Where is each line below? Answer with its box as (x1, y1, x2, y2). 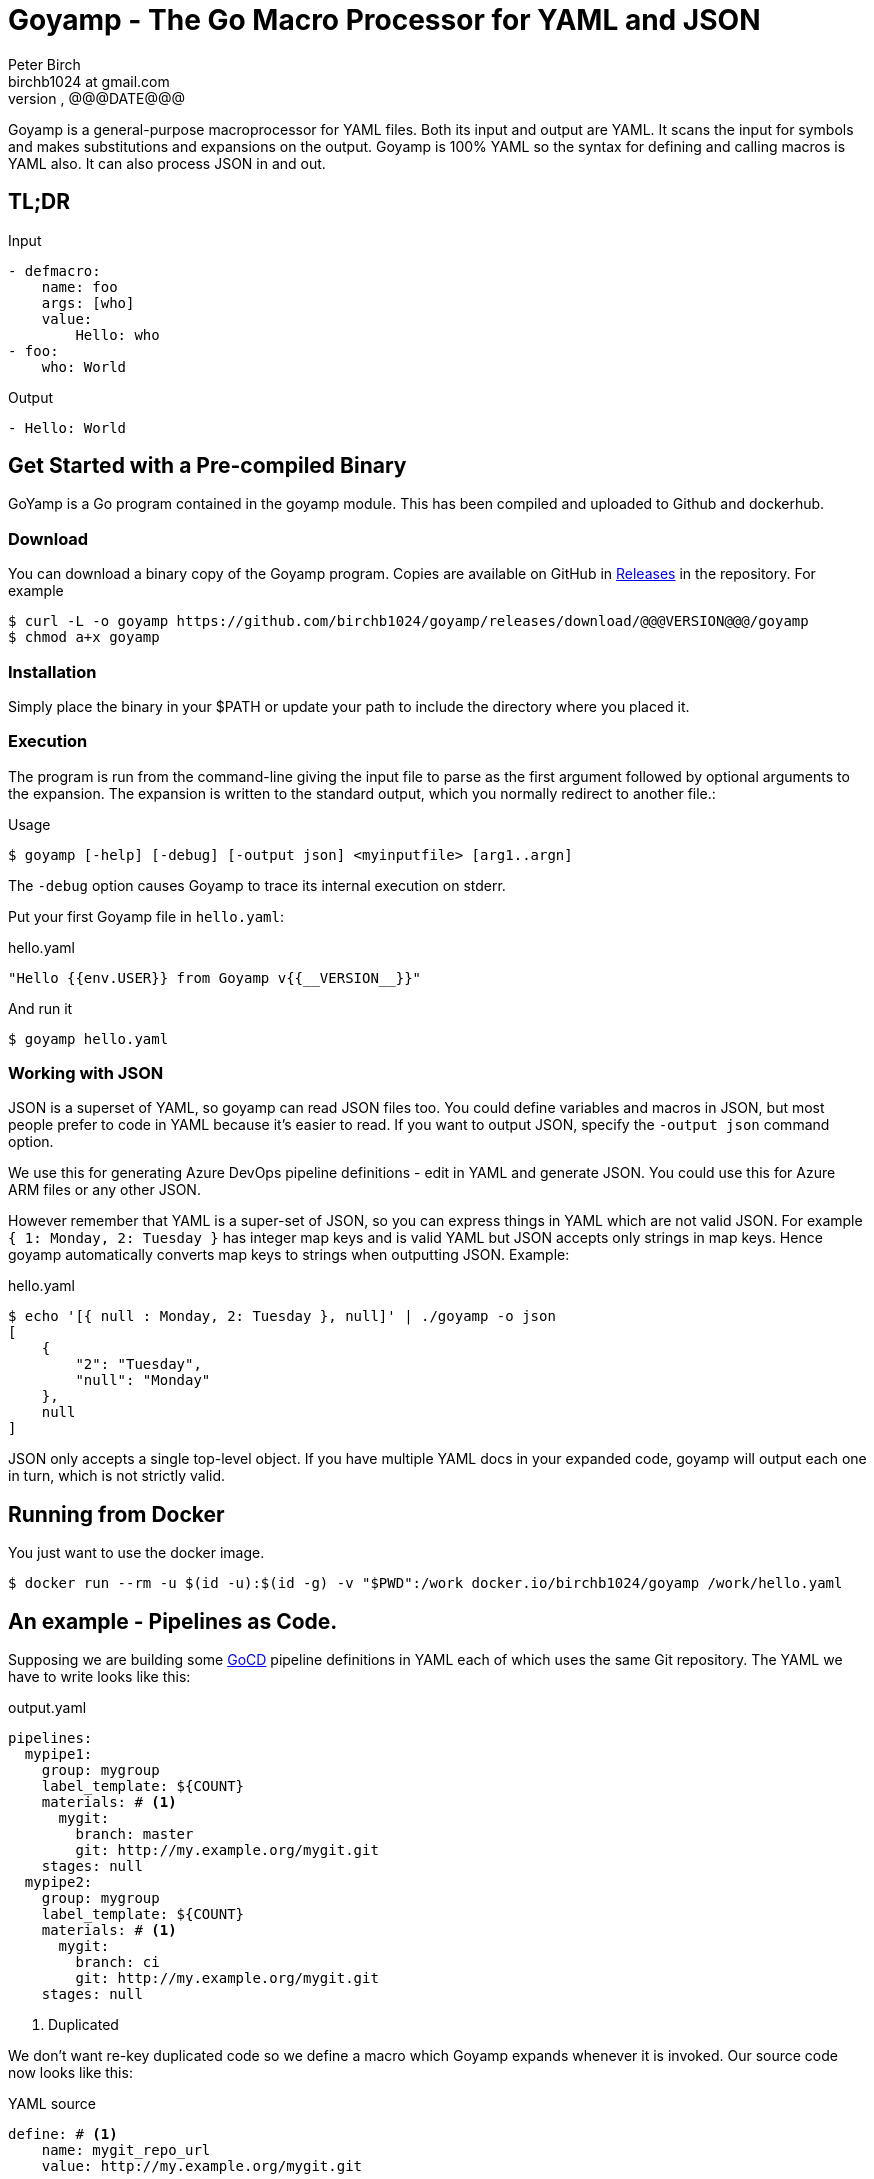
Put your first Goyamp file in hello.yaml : (8, 907, 284, 925)
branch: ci (75, 1954, 160, 1971)
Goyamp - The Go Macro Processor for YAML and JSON (8, 3, 761, 37)
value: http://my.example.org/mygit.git (41, 2158, 363, 2175)
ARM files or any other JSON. (8, 1181, 201, 1199)
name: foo (41, 278, 118, 295)
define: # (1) (8, 2126, 118, 2143)
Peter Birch (8, 55, 81, 73)
